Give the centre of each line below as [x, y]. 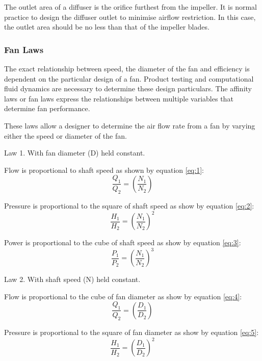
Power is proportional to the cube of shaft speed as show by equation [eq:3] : [123, 242]
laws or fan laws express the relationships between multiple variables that [119, 98]
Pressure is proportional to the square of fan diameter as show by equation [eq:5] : [132, 332]
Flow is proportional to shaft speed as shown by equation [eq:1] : [104, 170]
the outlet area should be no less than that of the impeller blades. [107, 27]
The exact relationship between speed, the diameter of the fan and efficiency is [127, 68]
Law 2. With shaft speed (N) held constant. [72, 279]
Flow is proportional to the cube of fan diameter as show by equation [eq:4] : [123, 296]
